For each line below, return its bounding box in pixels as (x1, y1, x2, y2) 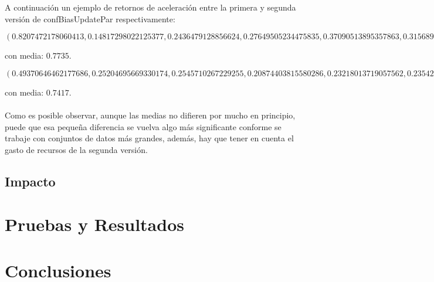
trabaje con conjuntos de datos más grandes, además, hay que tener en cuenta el (5, 132, 294, 144)
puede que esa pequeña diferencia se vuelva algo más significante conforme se (5, 120, 282, 132)
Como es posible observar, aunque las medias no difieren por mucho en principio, (5, 108, 296, 121)
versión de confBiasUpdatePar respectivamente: (5, 12, 175, 25)
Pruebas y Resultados (5, 212, 184, 236)
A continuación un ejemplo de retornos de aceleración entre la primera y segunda (5, 1, 296, 13)
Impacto (5, 172, 56, 190)
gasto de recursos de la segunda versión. (5, 143, 148, 155)
